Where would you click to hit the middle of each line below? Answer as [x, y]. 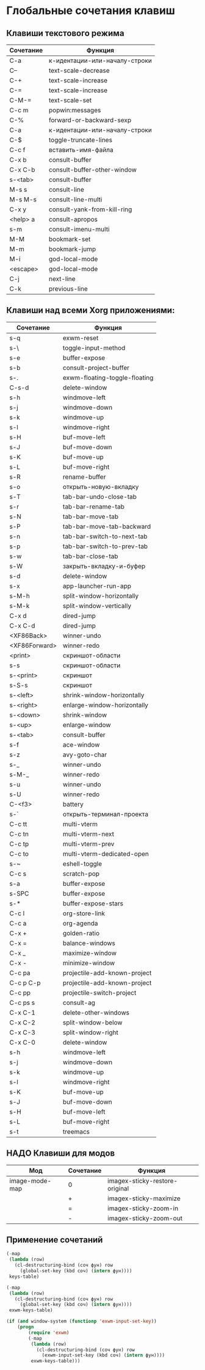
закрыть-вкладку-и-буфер [104, 566]
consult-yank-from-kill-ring [90, 209]
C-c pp [20, 993]
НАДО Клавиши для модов [61, 1154]
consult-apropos [73, 219]
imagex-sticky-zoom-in [143, 1208]
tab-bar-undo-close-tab [100, 496]
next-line [62, 279]
